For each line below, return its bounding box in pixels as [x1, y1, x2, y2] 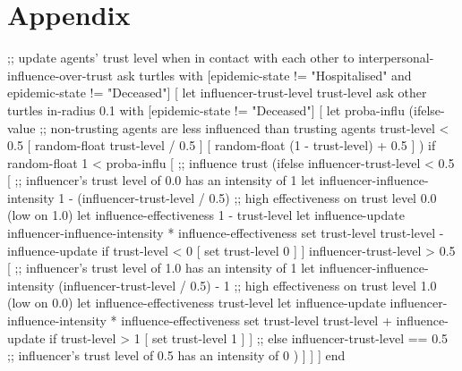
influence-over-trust [7, 65, 113, 84]
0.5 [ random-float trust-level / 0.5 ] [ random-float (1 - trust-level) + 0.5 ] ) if [7, 136, 436, 155]
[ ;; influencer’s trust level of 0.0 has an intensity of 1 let [7, 171, 315, 190]
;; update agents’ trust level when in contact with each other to [7, 48, 355, 67]
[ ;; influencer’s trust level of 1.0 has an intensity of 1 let [7, 258, 315, 277]
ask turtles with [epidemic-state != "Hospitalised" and [116, 65, 412, 84]
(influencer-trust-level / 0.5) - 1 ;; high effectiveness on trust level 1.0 [58, 275, 437, 294]
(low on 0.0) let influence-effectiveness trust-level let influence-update [7, 293, 386, 312]
